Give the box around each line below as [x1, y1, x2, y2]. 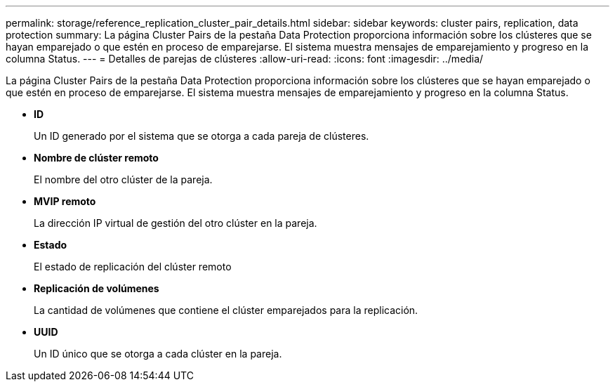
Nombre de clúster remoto [34, 152, 159, 164]
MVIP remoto [34, 195, 96, 207]
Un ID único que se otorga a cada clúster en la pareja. [34, 348, 282, 360]
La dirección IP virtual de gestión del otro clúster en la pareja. [34, 217, 317, 229]
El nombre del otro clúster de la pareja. [34, 173, 213, 185]
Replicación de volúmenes [34, 282, 159, 294]
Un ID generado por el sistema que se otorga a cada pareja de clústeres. [34, 130, 369, 142]
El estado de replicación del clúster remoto [34, 261, 232, 273]
